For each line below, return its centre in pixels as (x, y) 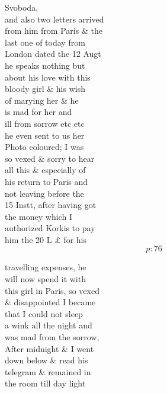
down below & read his (46, 360)
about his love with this (48, 77)
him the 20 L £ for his (46, 239)
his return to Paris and (46, 181)
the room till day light (45, 383)
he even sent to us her (45, 135)
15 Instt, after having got (51, 205)
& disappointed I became (50, 302)
